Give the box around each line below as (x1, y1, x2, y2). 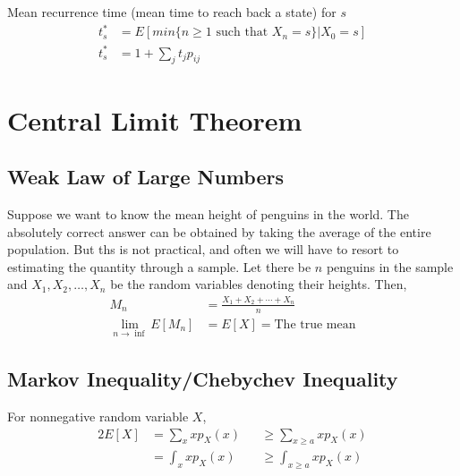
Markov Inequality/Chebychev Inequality (7, 365, 398, 393)
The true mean (274, 318, 356, 331)
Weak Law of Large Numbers (7, 163, 284, 191)
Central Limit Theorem (7, 101, 302, 138)
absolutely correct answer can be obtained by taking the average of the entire (7, 222, 431, 241)
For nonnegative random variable (7, 407, 189, 426)
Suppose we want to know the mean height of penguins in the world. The (7, 205, 409, 224)
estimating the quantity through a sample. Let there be (7, 257, 311, 276)
